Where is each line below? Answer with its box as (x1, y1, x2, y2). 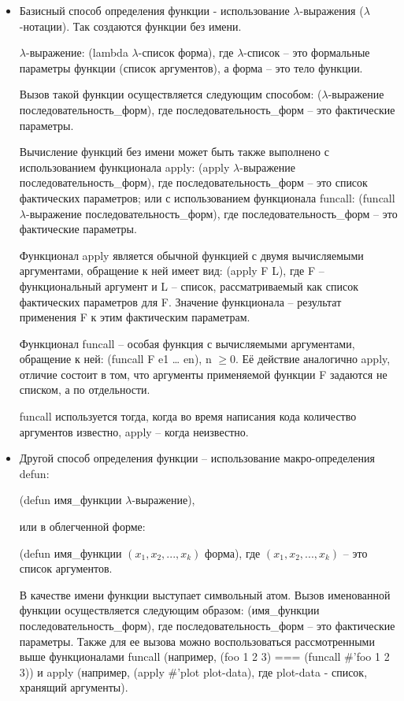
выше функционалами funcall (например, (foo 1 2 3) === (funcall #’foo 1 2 (19, 648, 390, 665)
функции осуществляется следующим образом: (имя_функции (19, 602, 320, 618)
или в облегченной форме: (19, 518, 146, 535)
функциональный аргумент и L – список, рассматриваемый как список (19, 277, 358, 294)
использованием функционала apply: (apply (19, 158, 230, 175)
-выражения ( (299, 2, 364, 18)
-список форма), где (138, 44, 234, 61)
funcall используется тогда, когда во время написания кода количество (19, 408, 357, 425)
